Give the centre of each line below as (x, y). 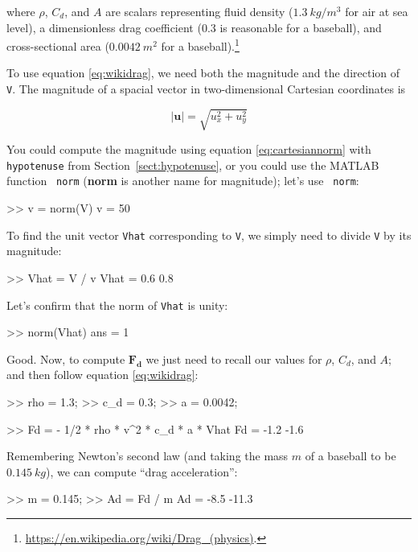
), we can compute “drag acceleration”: (141, 471)
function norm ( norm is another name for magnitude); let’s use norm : (183, 181)
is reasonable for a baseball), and (301, 27)
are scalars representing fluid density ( (199, 11)
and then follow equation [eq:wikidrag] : (102, 375)
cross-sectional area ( (58, 45)
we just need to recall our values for (234, 358)
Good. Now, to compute (66, 358)
